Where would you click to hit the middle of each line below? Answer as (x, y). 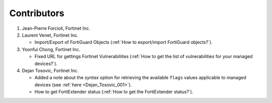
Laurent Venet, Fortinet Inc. (50, 35)
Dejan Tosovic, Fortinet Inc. (50, 70)
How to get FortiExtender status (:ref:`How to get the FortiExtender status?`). (114, 92)
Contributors (37, 13)
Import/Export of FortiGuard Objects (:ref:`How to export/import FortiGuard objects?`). (123, 42)
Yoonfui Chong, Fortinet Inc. (51, 49)
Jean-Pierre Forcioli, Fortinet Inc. (56, 28)
